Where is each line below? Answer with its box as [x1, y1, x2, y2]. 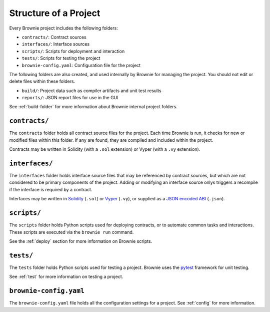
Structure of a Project [9, 8, 100, 19]
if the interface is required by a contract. [9, 186, 92, 192]
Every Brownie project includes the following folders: [9, 25, 118, 31]
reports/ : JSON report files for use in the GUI [21, 95, 118, 101]
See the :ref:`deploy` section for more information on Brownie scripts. [9, 238, 152, 244]
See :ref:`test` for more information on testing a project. [9, 273, 123, 280]
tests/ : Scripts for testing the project [21, 55, 100, 61]
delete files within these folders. [9, 78, 75, 85]
